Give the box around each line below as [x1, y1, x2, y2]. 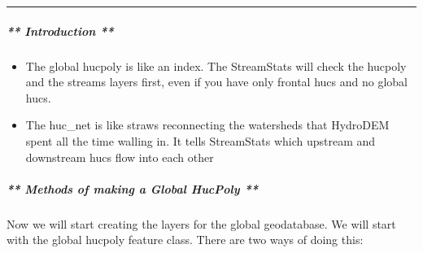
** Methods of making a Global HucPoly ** [7, 180, 258, 197]
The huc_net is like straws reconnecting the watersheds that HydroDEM [25, 116, 390, 133]
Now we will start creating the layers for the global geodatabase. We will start [7, 215, 396, 232]
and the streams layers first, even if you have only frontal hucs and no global [25, 73, 408, 90]
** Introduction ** [7, 22, 114, 39]
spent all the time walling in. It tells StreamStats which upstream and [25, 132, 376, 149]
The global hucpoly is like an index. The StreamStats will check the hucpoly [25, 57, 407, 74]
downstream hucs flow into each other [25, 148, 214, 165]
